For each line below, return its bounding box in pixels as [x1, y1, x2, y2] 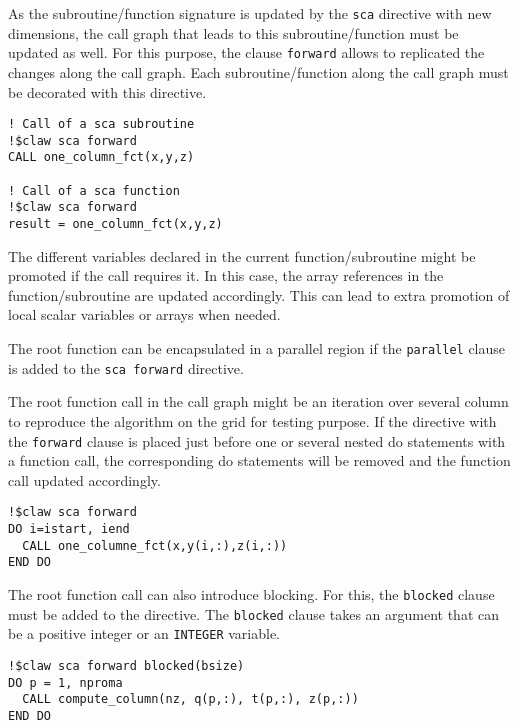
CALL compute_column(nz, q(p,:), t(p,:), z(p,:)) [22, 692, 359, 707]
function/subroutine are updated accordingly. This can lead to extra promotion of [8, 284, 510, 305]
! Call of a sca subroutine [8, 117, 195, 132]
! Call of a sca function [8, 183, 180, 198]
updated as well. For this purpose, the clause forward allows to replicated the [8, 42, 485, 63]
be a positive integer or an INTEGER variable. [8, 623, 280, 644]
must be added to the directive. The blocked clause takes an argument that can [8, 603, 500, 624]
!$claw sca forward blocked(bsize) [8, 659, 245, 673]
